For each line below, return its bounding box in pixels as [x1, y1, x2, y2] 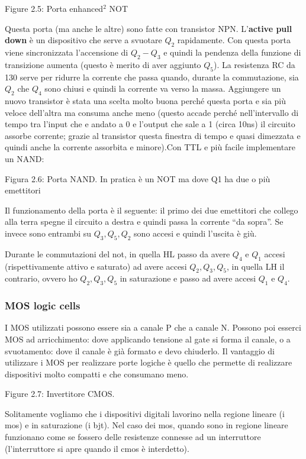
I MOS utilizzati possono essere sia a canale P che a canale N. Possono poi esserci [5, 321, 301, 334]
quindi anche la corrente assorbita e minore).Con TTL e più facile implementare [5, 141, 295, 153]
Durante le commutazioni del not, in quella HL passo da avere [5, 247, 230, 260]
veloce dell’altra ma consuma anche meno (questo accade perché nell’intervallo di [5, 106, 299, 118]
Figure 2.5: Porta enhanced [5, 2, 104, 14]
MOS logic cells [5, 298, 80, 313]
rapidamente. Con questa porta [177, 34, 291, 46]
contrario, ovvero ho [5, 272, 78, 285]
